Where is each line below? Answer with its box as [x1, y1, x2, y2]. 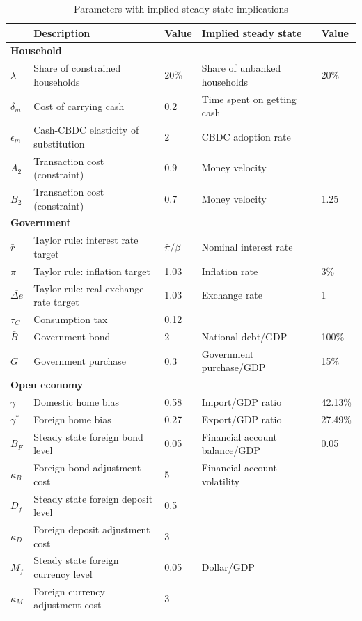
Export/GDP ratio [201, 411, 282, 426]
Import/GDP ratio [201, 395, 282, 409]
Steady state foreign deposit [33, 491, 153, 505]
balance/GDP [201, 443, 260, 457]
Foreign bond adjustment [33, 460, 141, 475]
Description [33, 25, 90, 40]
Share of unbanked [201, 61, 281, 75]
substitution [33, 136, 85, 150]
